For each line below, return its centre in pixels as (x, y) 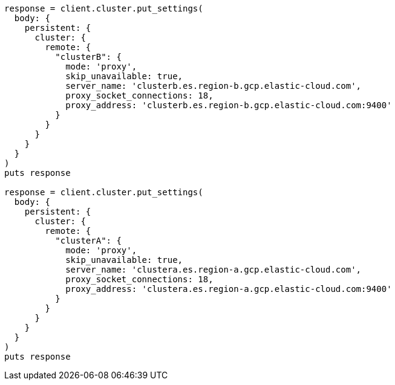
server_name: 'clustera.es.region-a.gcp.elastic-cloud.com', (214, 270)
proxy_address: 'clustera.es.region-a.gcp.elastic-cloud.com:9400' (229, 289)
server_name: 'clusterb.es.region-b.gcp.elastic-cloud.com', (214, 86)
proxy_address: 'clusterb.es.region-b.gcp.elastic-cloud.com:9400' (229, 105)
